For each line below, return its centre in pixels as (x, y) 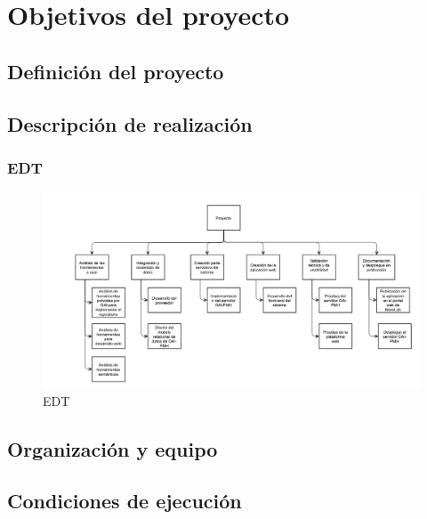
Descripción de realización (130, 123)
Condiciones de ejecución (125, 501)
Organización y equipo (113, 448)
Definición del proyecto (116, 71)
